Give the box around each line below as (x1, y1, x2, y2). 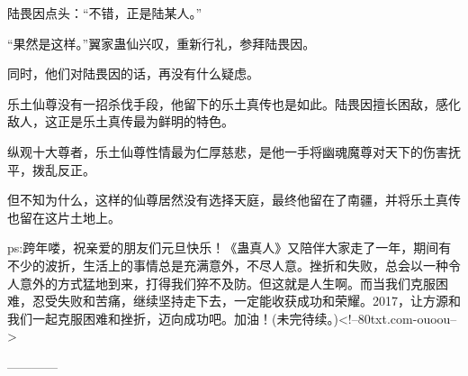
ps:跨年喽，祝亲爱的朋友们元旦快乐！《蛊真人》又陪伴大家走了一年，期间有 (7, 238, 452, 257)
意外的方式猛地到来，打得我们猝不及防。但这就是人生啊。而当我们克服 (19, 273, 436, 292)
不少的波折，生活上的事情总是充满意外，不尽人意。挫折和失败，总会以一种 (7, 255, 448, 274)
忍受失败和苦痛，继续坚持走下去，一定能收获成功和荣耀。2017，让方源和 (31, 291, 461, 310)
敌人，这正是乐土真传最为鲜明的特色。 (7, 112, 234, 131)
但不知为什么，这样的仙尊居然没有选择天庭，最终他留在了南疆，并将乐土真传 (7, 190, 461, 209)
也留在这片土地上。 (7, 207, 121, 226)
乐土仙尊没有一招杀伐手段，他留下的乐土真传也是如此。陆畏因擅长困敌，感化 (7, 94, 461, 113)
